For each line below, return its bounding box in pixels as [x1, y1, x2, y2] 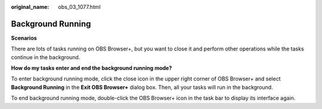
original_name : [11, 4, 49, 10]
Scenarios [11, 34, 37, 41]
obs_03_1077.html [58, 4, 101, 10]
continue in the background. [11, 53, 80, 60]
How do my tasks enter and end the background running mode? [11, 65, 172, 72]
